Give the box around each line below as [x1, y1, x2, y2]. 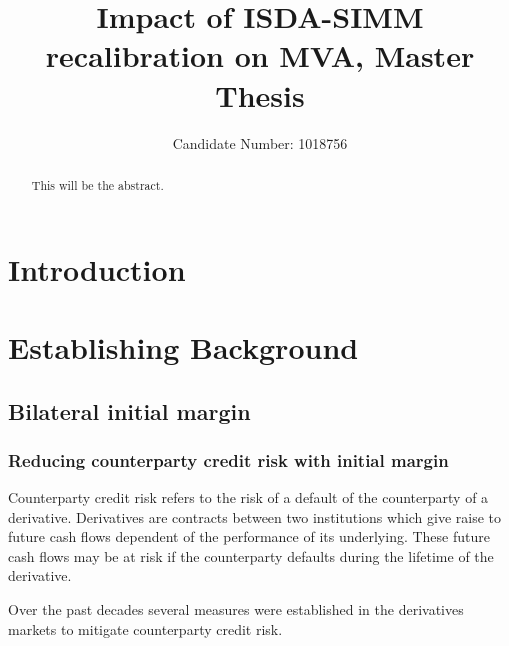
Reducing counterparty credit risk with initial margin [8, 447, 449, 472]
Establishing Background [8, 326, 359, 367]
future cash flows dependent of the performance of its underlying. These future [8, 526, 490, 547]
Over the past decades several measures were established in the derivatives [8, 599, 464, 620]
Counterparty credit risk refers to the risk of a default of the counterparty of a [8, 487, 489, 508]
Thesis [215, 74, 305, 115]
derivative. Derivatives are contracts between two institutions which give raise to [8, 506, 502, 527]
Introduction [8, 248, 186, 289]
